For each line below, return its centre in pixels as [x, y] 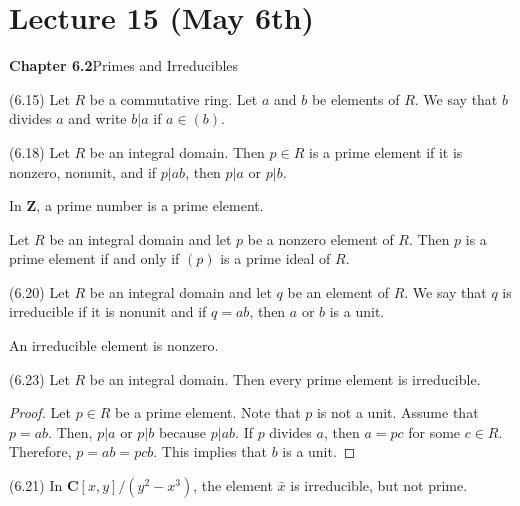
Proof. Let [40, 412]
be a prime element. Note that [208, 412]
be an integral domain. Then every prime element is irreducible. [285, 378]
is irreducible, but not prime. [379, 485]
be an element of [338, 291]
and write [97, 118]
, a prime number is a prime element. [150, 205]
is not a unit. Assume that [397, 412]
